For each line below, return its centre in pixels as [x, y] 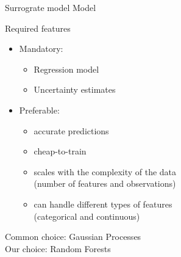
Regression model [66, 69]
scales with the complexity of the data [105, 171]
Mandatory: [41, 49]
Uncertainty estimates [75, 89]
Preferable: [39, 110]
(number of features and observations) [105, 183]
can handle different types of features [103, 204]
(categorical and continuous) [87, 216]
